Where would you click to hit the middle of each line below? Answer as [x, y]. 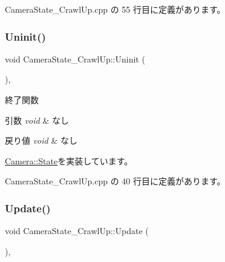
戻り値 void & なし [41, 140]
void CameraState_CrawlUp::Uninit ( [75, 59]
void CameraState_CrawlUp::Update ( [77, 231]
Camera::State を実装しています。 [69, 160]
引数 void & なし [37, 120]
